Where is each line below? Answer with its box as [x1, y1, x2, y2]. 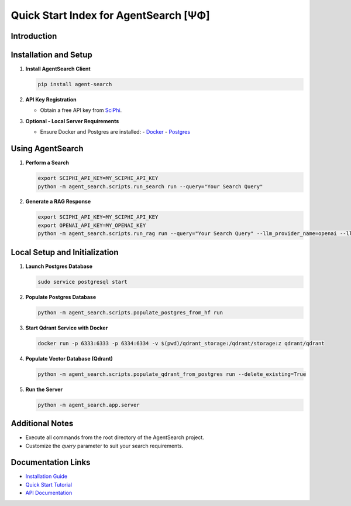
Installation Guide [25, 473, 67, 480]
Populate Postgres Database [25, 293, 97, 300]
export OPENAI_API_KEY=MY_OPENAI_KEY [37, 222, 146, 229]
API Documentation [25, 490, 73, 497]
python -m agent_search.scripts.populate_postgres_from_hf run [37, 309, 223, 316]
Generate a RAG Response [25, 198, 91, 205]
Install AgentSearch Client [25, 65, 91, 73]
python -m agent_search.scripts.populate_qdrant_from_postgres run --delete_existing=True [37, 371, 307, 378]
